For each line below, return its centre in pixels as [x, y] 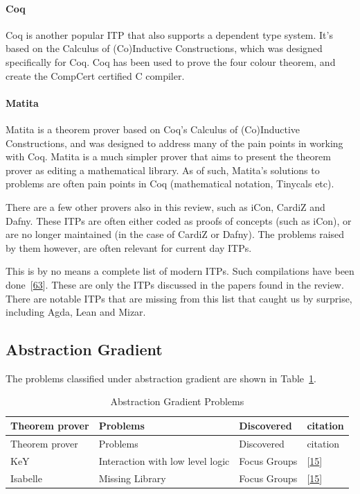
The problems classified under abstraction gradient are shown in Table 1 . [161, 378]
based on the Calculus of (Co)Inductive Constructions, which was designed [164, 48]
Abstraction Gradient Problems [177, 401]
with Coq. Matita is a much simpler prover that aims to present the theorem [168, 156]
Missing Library [132, 478]
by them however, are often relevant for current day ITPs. [129, 247]
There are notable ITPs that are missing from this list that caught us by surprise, [179, 298]
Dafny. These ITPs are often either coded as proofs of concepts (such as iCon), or [179, 220]
